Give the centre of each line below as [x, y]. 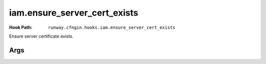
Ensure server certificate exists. [41, 36]
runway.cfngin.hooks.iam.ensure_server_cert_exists [112, 27]
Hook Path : [21, 27]
